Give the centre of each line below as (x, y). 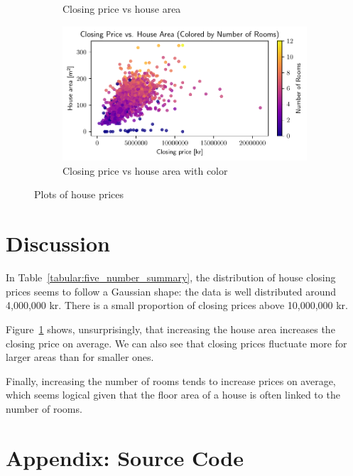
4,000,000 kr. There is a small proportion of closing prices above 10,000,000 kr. (177, 305)
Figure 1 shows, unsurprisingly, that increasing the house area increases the (170, 329)
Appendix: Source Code (125, 457)
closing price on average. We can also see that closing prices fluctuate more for (176, 343)
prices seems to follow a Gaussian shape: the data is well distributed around (171, 291)
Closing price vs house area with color (145, 170)
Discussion (58, 243)
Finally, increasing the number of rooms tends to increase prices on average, (171, 380)
